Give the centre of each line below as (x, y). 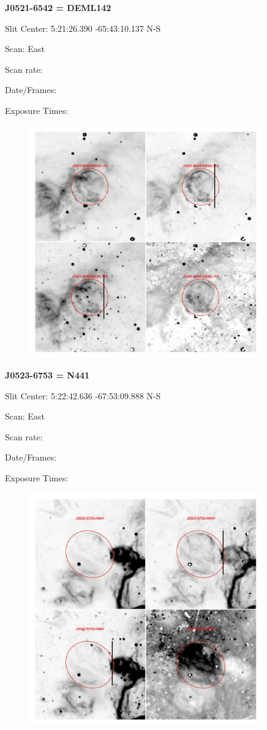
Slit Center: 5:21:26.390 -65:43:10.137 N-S (83, 28)
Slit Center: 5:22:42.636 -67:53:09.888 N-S (83, 395)
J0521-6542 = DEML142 (58, 7)
